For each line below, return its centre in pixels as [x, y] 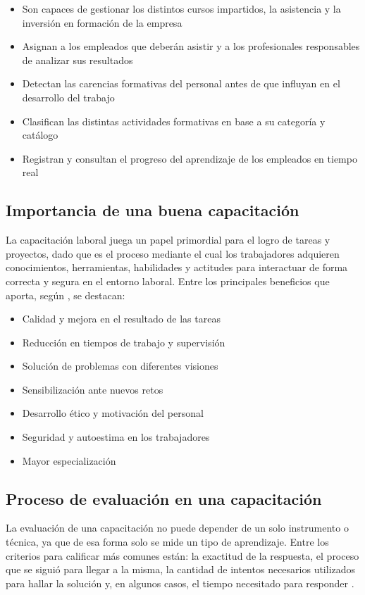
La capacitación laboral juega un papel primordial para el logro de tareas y [168, 240]
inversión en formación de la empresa [102, 22]
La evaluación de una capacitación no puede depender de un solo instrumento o [177, 528]
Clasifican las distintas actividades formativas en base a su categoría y [174, 121]
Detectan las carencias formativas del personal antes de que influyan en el [181, 83]
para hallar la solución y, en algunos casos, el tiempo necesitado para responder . [180, 583]
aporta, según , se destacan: [66, 295]
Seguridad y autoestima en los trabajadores [116, 437]
